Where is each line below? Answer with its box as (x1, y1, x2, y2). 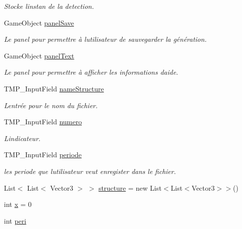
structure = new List (98, 182, 162, 193)
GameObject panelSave (4, 17, 74, 28)
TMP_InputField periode (4, 149, 82, 160)
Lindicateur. (4, 133, 41, 143)
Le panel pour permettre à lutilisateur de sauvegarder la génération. (4, 34, 207, 44)
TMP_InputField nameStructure (4, 83, 104, 93)
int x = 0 (4, 199, 32, 209)
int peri (4, 215, 27, 226)
